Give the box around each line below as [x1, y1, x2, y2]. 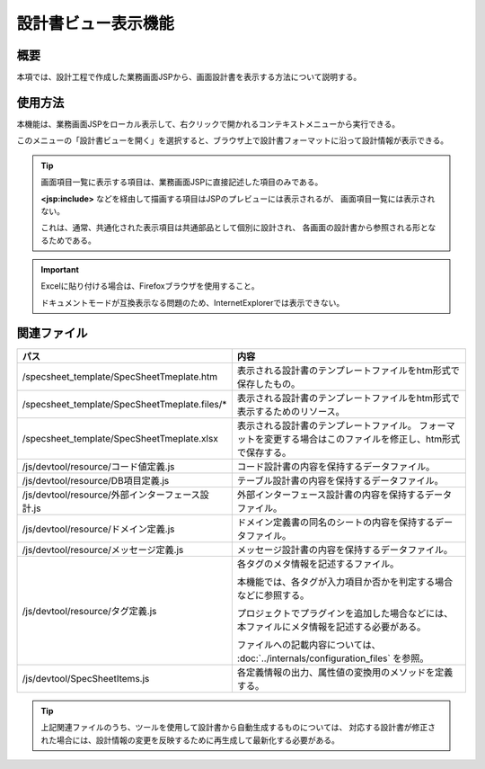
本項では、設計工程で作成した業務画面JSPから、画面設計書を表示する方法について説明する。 [16, 72, 362, 83]
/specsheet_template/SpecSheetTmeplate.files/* [22, 398, 227, 410]
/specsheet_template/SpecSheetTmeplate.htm [22, 370, 218, 382]
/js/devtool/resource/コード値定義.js [22, 460, 175, 472]
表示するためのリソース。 [236, 405, 345, 417]
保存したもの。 [236, 378, 301, 390]
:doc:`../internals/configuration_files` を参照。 [236, 652, 429, 665]
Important [40, 264, 80, 275]
